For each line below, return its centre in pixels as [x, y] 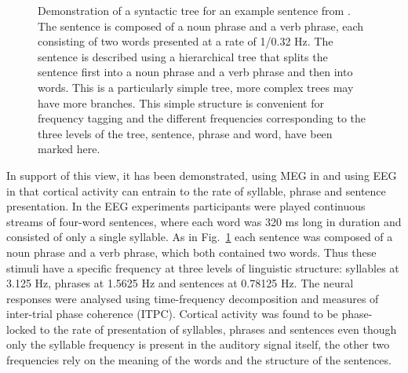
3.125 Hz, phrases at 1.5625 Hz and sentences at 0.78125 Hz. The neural [180, 283]
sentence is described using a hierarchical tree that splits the [183, 56]
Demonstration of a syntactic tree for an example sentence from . [194, 10]
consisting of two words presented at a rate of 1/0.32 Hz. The [186, 41]
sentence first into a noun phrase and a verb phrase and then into [195, 72]
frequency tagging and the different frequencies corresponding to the [202, 118]
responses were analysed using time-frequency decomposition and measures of [193, 298]
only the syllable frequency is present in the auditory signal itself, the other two [198, 344]
